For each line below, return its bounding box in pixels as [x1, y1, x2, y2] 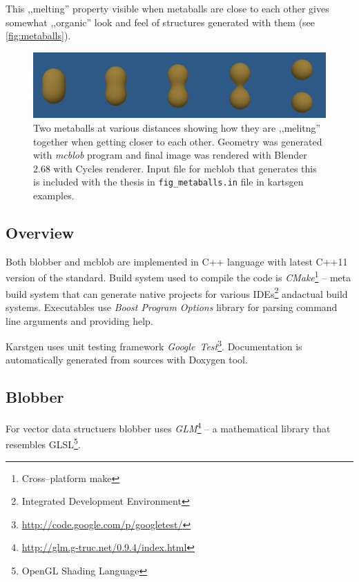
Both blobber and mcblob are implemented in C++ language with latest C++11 [6, 254, 348, 268]
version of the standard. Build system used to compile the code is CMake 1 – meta [6, 268, 351, 285]
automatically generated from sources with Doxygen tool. [6, 352, 248, 367]
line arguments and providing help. [6, 313, 153, 328]
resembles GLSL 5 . [6, 435, 81, 452]
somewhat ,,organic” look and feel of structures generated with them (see [6, 14, 316, 29]
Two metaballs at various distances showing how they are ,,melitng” [33, 121, 321, 135]
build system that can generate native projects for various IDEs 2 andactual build [6, 284, 348, 301]
